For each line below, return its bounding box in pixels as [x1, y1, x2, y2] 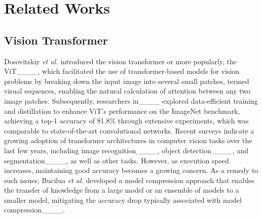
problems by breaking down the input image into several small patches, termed [4, 75, 249, 86]
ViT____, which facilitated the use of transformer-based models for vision [4, 66, 240, 76]
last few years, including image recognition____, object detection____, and [4, 145, 249, 155]
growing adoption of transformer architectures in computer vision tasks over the [4, 135, 252, 146]
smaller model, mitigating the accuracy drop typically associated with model [4, 194, 242, 205]
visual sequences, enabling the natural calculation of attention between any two [4, 85, 250, 96]
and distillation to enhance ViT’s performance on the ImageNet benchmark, [4, 105, 240, 116]
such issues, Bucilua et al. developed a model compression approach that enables [4, 175, 254, 185]
